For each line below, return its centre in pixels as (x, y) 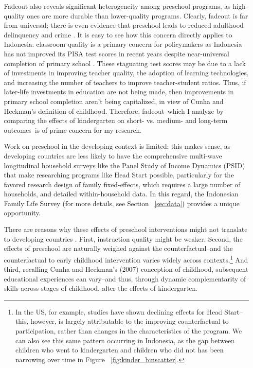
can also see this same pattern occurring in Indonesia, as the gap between (125, 340)
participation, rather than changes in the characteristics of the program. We (129, 331)
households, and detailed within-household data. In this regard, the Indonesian (121, 194)
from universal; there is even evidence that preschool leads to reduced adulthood (124, 25)
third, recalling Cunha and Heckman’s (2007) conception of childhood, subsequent (126, 269)
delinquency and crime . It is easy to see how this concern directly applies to (118, 34)
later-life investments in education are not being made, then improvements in (119, 92)
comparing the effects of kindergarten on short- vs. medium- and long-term (116, 120)
